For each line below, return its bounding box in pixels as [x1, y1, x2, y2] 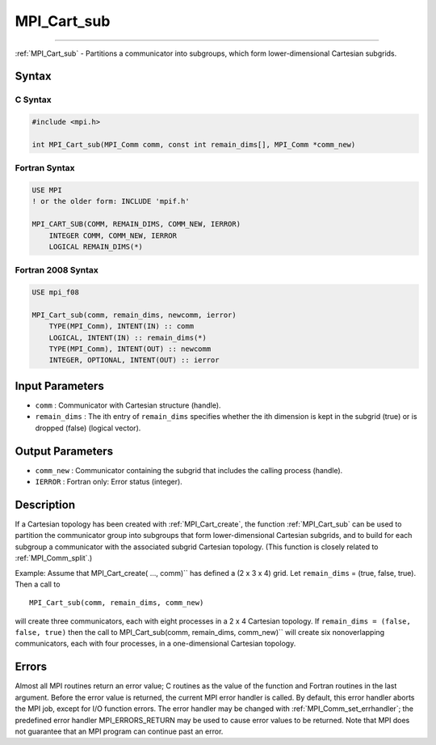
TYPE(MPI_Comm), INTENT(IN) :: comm [48, 322, 194, 331]
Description [15, 497, 76, 511]
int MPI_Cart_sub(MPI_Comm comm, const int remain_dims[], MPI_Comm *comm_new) [31, 140, 356, 149]
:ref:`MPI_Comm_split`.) [15, 553, 93, 563]
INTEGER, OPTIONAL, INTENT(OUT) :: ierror [48, 356, 220, 365]
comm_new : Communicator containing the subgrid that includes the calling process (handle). [35, 465, 343, 475]
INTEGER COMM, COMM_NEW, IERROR [48, 231, 178, 240]
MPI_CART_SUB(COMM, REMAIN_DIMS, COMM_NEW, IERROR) [31, 219, 241, 229]
